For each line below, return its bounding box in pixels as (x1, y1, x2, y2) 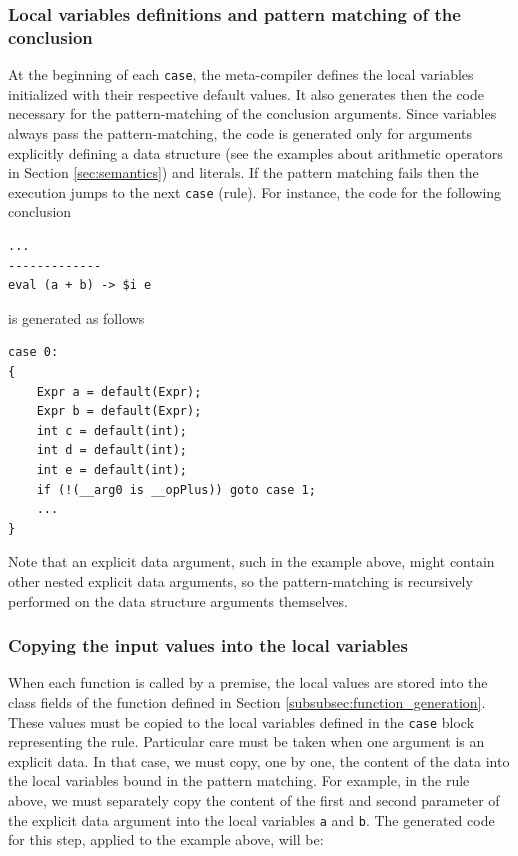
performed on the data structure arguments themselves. (8, 590, 348, 611)
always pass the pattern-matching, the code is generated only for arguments (8, 122, 473, 143)
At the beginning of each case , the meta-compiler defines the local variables (8, 64, 474, 85)
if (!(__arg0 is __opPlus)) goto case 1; (36, 482, 316, 497)
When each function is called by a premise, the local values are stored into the (8, 672, 488, 693)
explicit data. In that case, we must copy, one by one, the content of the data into (8, 750, 510, 771)
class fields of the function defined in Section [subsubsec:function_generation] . (8, 691, 486, 712)
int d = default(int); (36, 443, 187, 458)
